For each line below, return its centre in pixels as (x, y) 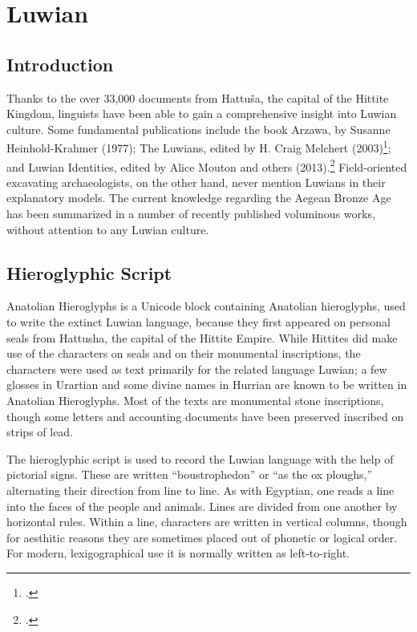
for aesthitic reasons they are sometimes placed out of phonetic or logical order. (202, 537)
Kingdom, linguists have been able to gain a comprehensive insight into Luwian (202, 113)
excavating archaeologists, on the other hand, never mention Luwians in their (196, 182)
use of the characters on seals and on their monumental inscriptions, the (184, 353)
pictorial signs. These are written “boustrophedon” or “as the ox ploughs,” (190, 474)
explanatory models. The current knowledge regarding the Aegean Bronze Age (199, 198)
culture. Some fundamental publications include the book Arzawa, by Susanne (198, 129)
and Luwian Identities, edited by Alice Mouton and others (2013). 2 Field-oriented (207, 165)
